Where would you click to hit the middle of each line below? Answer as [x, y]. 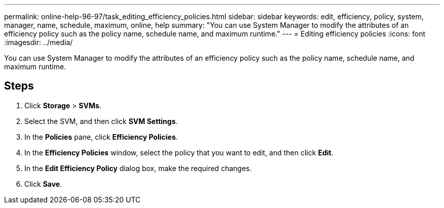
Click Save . [43, 184]
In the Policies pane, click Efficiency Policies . [101, 137]
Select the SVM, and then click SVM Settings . [101, 121]
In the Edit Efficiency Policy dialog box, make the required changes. [138, 168]
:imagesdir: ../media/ [39, 42]
